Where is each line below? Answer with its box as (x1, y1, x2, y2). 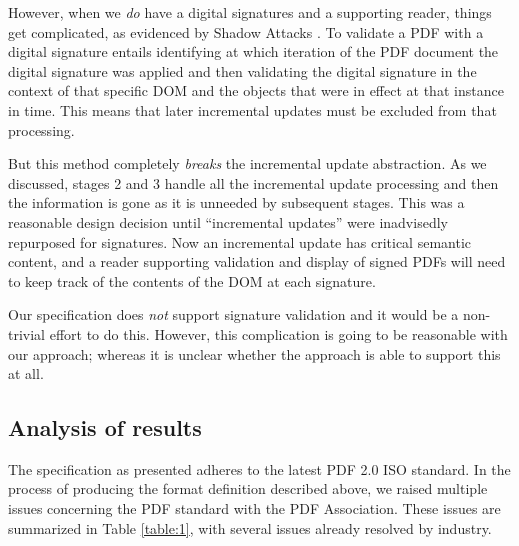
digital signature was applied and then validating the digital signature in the (8, 60, 477, 81)
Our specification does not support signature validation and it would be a (8, 304, 459, 325)
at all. (8, 363, 44, 384)
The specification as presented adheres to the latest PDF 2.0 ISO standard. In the (8, 458, 511, 479)
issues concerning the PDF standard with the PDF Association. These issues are (8, 498, 501, 519)
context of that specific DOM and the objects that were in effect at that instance (8, 80, 504, 101)
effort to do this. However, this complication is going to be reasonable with (49, 323, 508, 344)
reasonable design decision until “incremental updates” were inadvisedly (8, 211, 448, 232)
